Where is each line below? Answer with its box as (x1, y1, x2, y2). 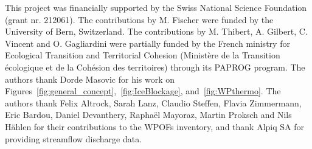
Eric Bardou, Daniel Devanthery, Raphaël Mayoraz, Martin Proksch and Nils (5, 108, 292, 121)
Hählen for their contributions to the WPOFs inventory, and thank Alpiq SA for (5, 120, 304, 133)
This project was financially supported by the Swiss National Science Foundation (5, 1, 307, 13)
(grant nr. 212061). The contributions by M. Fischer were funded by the (5, 13, 274, 26)
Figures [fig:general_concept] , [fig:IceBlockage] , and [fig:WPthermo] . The (5, 85, 281, 97)
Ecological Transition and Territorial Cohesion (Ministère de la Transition (5, 49, 280, 61)
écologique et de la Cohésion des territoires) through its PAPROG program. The (5, 60, 305, 73)
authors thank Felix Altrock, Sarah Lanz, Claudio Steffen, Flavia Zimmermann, (5, 96, 302, 109)
